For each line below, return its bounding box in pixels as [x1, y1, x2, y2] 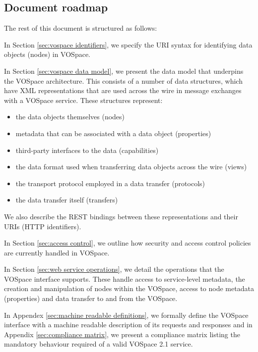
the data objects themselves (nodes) [15, 111, 125, 122]
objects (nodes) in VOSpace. [4, 49, 90, 59]
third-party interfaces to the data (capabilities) [15, 145, 159, 155]
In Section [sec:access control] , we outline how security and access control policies [4, 238, 251, 248]
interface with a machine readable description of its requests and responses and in [4, 319, 253, 330]
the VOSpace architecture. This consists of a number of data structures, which [4, 75, 243, 86]
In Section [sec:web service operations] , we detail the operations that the [4, 264, 224, 274]
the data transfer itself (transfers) [15, 195, 118, 205]
